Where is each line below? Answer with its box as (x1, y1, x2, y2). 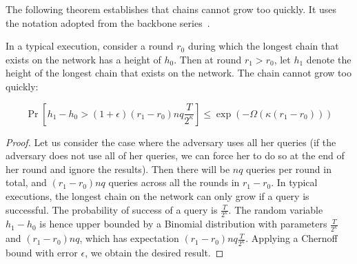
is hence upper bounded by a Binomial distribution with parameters (39, 216, 327, 231)
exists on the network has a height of (6, 52, 161, 66)
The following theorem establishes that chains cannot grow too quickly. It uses (6, 2, 337, 16)
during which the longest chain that (187, 39, 339, 53)
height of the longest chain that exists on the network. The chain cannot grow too (6, 65, 351, 80)
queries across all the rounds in (108, 175, 240, 190)
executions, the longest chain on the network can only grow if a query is (6, 188, 309, 203)
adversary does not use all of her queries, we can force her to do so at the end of (6, 148, 345, 163)
